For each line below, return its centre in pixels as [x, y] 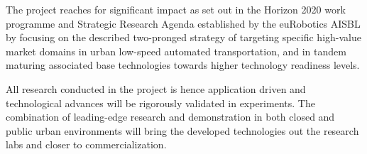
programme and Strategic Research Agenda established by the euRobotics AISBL [183, 23]
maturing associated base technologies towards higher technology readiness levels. [183, 65]
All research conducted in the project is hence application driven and [156, 88]
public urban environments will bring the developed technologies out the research [182, 130]
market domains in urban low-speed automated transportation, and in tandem [176, 51]
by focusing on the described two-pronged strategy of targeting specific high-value [183, 37]
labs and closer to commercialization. [86, 144]
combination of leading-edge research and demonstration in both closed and [170, 117]
